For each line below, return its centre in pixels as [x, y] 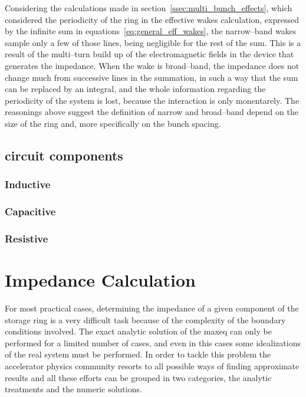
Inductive [28, 184]
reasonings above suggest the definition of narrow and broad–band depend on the [152, 112]
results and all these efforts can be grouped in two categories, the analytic [138, 377]
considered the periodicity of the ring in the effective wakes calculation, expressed [152, 19]
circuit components [64, 155]
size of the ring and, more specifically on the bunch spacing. [113, 123]
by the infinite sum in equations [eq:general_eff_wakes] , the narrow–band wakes [151, 31]
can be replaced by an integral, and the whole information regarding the [135, 89]
